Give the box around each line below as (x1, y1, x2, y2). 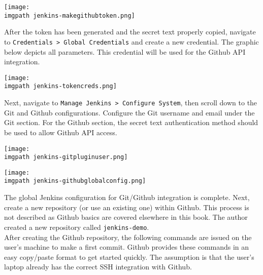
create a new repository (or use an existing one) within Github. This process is (4, 202, 249, 212)
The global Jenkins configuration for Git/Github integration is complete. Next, (4, 192, 250, 203)
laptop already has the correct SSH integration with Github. (4, 261, 192, 272)
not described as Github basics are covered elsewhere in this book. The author (4, 212, 248, 222)
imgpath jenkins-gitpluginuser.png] (4, 153, 128, 161)
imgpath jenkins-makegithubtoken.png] (4, 12, 135, 19)
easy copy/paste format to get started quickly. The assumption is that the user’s (4, 251, 254, 262)
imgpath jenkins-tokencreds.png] (4, 83, 117, 90)
